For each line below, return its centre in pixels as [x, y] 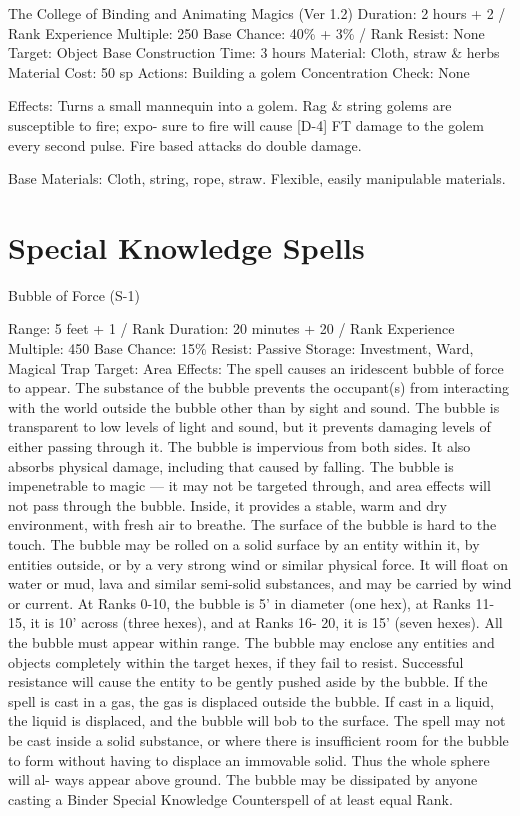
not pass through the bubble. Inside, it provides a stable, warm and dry [227, 504]
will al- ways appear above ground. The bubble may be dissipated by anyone [243, 779]
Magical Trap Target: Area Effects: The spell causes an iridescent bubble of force [256, 367]
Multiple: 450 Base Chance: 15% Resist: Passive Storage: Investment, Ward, [241, 348]
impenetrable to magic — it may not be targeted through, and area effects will [249, 485]
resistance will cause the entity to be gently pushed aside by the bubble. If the [248, 681]
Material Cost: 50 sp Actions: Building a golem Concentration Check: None [239, 71]
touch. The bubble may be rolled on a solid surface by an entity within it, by [244, 544]
